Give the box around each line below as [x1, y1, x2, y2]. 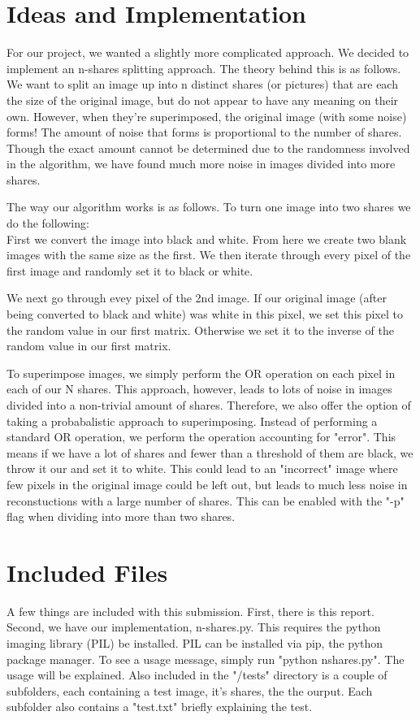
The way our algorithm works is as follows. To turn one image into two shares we [6, 198, 411, 215]
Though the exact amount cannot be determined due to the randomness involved [6, 139, 410, 156]
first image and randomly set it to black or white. [6, 262, 253, 279]
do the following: [6, 215, 89, 232]
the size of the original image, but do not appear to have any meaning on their [6, 91, 399, 108]
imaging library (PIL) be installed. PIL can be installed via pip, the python [6, 635, 383, 652]
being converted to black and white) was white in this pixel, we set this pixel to [6, 306, 403, 323]
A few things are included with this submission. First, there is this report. [6, 602, 375, 619]
